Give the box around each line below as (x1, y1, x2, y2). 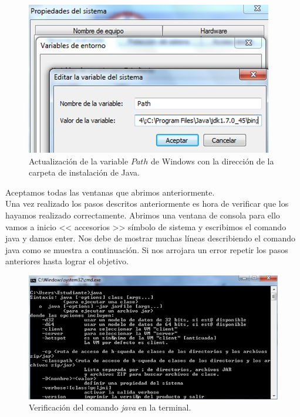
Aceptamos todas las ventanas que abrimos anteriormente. (5, 186, 215, 198)
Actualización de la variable (29, 154, 129, 167)
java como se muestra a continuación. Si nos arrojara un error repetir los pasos (5, 243, 288, 255)
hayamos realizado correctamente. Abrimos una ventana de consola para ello (5, 208, 280, 221)
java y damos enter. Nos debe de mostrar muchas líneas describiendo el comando (5, 232, 296, 244)
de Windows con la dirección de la (151, 154, 274, 167)
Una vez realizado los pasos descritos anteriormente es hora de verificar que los (5, 197, 289, 210)
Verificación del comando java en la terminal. (29, 401, 191, 413)
